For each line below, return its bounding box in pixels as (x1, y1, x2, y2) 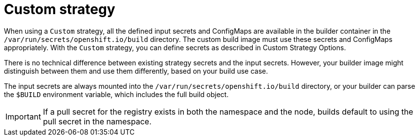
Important (5, 111, 41, 121)
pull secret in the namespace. (43, 116, 152, 126)
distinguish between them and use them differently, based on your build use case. (4, 66, 268, 75)
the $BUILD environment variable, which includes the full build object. (4, 90, 229, 99)
